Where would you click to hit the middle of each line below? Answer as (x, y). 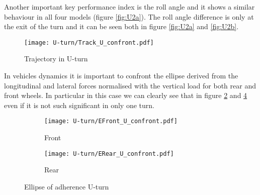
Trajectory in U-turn (56, 59)
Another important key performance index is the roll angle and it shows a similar (129, 7)
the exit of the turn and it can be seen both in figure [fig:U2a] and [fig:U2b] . (121, 26)
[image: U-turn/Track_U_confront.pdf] (89, 42)
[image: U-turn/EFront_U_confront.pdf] (111, 121)
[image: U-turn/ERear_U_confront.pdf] (109, 154)
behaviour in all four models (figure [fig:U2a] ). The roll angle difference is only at (129, 16)
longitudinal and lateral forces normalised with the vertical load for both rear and (130, 85)
